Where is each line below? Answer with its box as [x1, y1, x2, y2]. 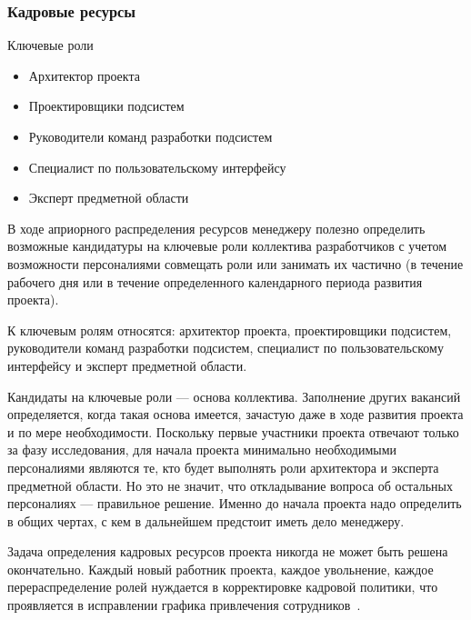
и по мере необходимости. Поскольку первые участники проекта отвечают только [7, 422, 459, 441]
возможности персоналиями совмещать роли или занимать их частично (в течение [7, 254, 464, 273]
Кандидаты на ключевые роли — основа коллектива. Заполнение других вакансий [7, 386, 461, 405]
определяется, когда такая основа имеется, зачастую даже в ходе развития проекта [7, 405, 464, 424]
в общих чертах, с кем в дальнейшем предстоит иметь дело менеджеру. [7, 511, 405, 530]
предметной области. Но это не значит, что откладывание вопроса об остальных [7, 475, 453, 495]
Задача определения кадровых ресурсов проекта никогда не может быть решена [7, 542, 448, 561]
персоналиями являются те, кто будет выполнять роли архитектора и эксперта [7, 457, 439, 476]
